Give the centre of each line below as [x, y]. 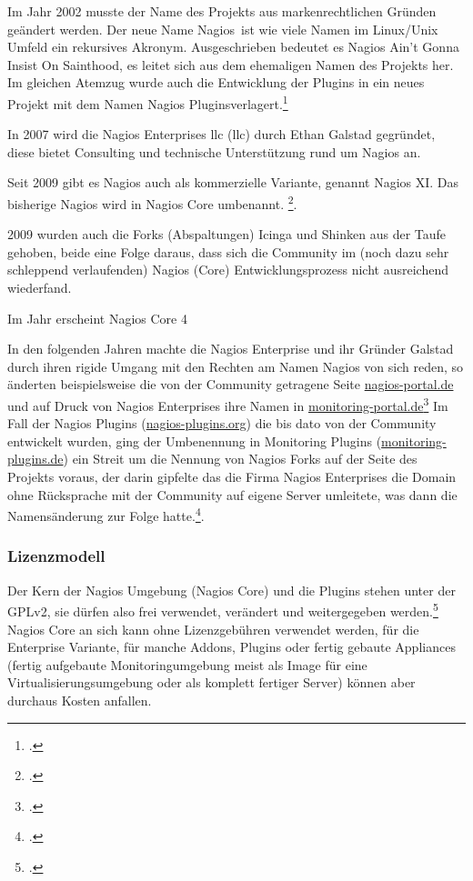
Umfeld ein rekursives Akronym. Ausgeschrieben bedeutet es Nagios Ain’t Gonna [233, 47]
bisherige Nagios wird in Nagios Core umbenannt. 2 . [152, 202]
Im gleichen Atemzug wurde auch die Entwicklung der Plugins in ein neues [216, 82]
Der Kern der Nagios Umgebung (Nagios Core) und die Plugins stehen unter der [231, 590]
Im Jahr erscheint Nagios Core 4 [97, 318]
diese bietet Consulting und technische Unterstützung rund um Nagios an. [214, 151]
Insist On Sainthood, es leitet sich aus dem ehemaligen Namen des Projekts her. [231, 64]
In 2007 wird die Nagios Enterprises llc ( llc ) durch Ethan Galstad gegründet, [221, 134]
